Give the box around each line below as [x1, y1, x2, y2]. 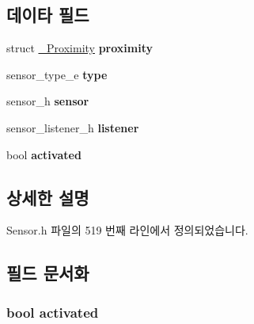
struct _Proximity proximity [6, 40, 153, 56]
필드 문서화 [6, 261, 89, 285]
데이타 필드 [6, 2, 89, 27]
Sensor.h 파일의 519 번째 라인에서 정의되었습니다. [6, 222, 248, 238]
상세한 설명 [6, 185, 89, 209]
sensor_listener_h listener [6, 119, 139, 135]
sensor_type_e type [6, 66, 108, 82]
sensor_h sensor [6, 93, 89, 109]
